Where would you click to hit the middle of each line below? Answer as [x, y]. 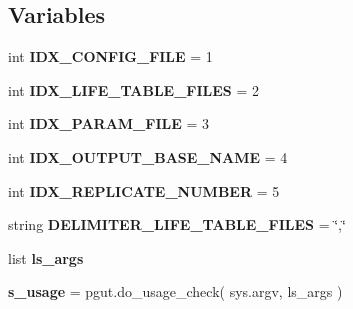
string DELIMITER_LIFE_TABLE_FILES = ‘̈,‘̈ [177, 224]
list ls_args [46, 257]
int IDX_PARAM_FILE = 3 [109, 123]
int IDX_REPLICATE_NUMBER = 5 [144, 190]
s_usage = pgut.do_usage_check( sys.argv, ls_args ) [175, 291]
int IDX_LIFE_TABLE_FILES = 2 [134, 89]
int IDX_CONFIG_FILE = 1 [110, 56]
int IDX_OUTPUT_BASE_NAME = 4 [148, 156]
